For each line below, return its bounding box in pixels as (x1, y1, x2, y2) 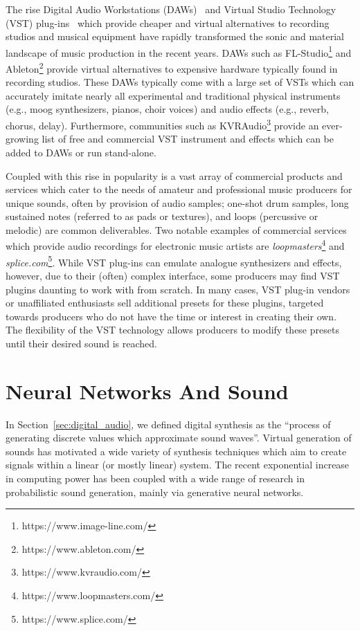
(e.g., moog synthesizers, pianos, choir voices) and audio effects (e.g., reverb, (6, 102, 329, 116)
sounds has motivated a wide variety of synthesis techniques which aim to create (6, 443, 347, 458)
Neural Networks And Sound (6, 376, 289, 405)
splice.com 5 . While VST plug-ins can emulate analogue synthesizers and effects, (6, 253, 342, 269)
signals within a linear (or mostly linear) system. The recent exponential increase (6, 457, 350, 472)
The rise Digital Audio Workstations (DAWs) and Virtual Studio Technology (6, 2, 336, 16)
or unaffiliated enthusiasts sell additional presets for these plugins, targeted (6, 295, 324, 310)
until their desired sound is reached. (6, 336, 157, 350)
